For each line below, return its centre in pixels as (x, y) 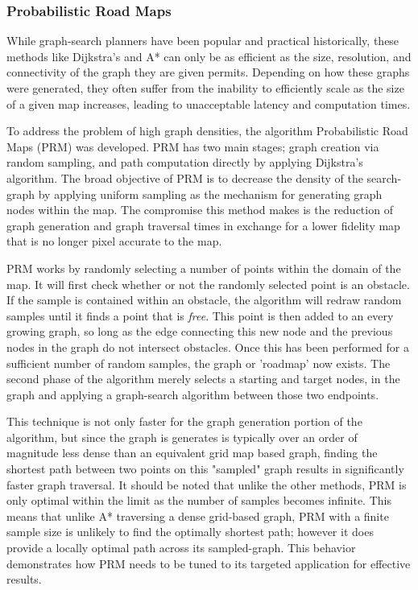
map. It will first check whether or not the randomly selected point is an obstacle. (208, 284)
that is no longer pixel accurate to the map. (114, 241)
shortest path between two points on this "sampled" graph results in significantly (205, 469)
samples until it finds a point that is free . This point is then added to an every (200, 315)
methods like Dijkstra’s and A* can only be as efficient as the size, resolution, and (209, 56)
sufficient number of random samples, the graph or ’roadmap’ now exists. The (199, 363)
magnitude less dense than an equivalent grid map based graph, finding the (192, 453)
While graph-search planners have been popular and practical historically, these (203, 41)
